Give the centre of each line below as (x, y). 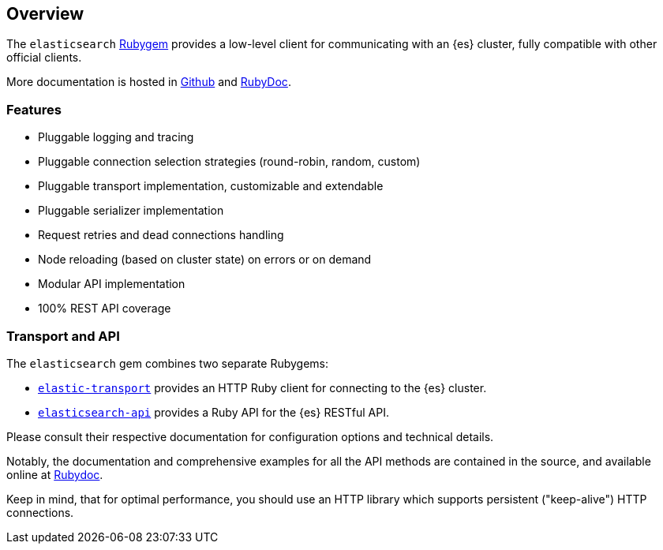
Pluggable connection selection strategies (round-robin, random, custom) (229, 162)
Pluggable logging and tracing (116, 137)
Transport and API (63, 336)
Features (34, 109)
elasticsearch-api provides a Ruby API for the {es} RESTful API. (214, 412)
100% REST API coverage (105, 309)
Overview (45, 14)
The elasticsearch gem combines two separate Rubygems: (168, 363)
